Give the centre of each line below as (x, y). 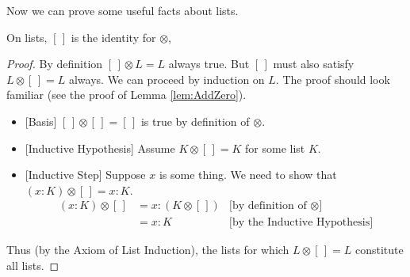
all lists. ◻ (33, 265)
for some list (275, 148)
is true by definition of (195, 121)
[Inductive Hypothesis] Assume (100, 148)
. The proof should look (333, 79)
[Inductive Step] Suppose (85, 175)
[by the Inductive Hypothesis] (301, 223)
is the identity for (113, 37)
